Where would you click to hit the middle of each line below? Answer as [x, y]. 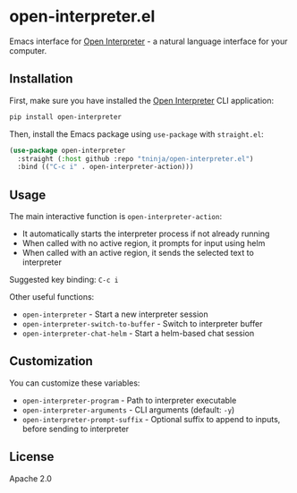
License [32, 457]
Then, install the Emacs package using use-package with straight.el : [136, 134]
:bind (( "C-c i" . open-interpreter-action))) [106, 167]
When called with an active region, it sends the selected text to [138, 253]
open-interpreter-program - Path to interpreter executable [129, 400]
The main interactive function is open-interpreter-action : [115, 217]
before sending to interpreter [76, 429]
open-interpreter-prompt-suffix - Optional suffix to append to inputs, [151, 419]
